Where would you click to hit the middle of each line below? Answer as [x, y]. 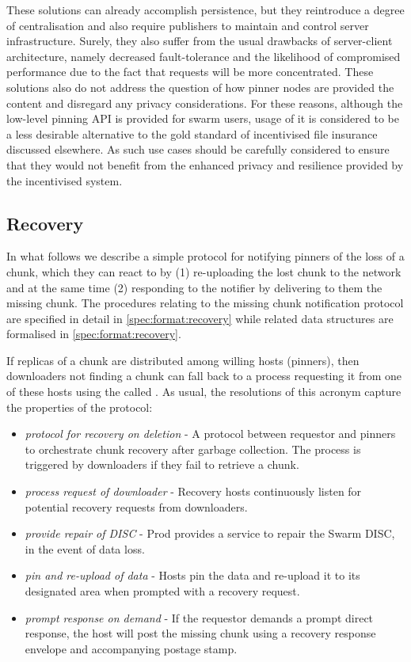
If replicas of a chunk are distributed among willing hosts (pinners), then [183, 360]
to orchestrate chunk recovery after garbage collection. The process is [193, 449]
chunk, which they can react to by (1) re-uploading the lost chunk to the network [204, 271]
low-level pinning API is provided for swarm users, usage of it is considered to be [203, 118]
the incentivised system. [65, 180]
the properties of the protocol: [80, 407]
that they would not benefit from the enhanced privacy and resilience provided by [205, 164]
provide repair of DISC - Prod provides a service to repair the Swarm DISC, [210, 533]
